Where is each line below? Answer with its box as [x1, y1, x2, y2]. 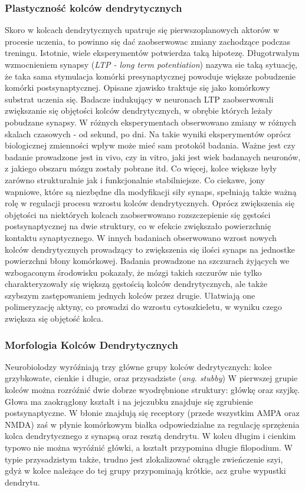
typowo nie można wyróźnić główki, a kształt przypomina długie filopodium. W [5, 441, 293, 454]
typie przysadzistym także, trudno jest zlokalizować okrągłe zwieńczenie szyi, [5, 453, 283, 465]
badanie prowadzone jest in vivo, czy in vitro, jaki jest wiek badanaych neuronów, [5, 150, 301, 163]
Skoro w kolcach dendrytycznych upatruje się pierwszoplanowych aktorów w [5, 24, 280, 36]
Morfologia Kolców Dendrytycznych [5, 337, 179, 352]
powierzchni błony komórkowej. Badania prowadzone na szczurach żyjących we [5, 255, 290, 267]
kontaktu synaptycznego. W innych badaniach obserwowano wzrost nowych [5, 231, 277, 243]
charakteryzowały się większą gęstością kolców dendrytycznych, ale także [5, 278, 267, 290]
